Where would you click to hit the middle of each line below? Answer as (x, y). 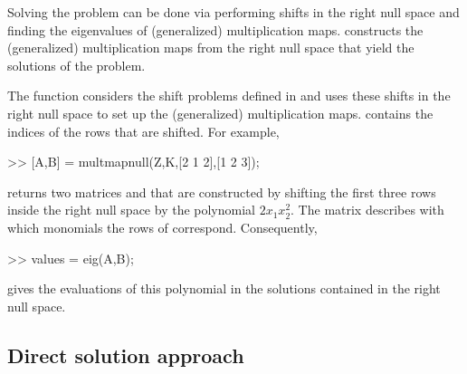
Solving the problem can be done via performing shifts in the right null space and (233, 12)
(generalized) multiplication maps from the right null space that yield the (211, 48)
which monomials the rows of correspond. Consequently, (162, 227)
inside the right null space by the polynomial (131, 210)
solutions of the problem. (76, 65)
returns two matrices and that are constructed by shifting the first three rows (222, 192)
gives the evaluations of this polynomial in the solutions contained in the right (224, 288)
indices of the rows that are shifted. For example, (143, 131)
